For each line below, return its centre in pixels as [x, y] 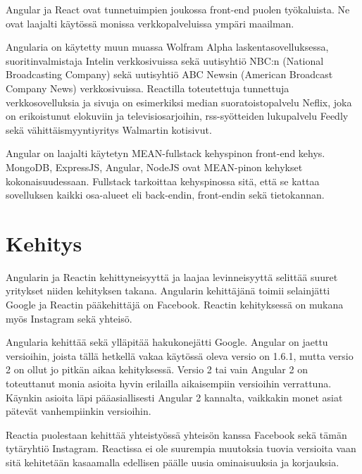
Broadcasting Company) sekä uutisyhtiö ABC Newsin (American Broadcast [169, 74]
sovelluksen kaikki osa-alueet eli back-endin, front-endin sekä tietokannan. [165, 195]
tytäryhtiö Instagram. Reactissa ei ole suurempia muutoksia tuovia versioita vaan [181, 448]
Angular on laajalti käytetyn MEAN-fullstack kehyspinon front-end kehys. [166, 153]
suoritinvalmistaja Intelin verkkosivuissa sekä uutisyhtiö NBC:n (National [165, 60]
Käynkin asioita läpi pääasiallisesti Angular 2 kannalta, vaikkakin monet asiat [174, 397]
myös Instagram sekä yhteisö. [69, 318]
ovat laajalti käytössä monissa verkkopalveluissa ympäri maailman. [150, 23]
